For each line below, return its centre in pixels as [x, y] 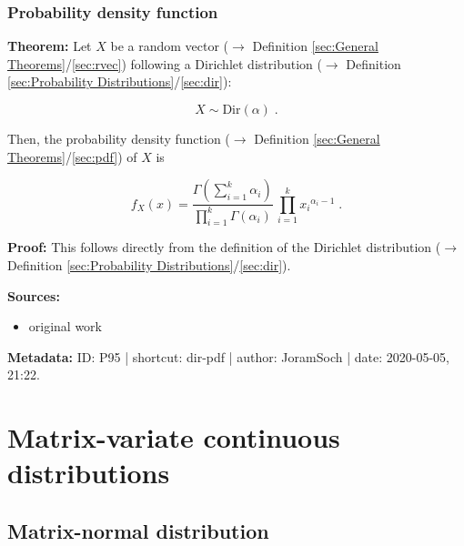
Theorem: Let [50, 46]
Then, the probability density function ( [119, 138]
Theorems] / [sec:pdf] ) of [72, 156]
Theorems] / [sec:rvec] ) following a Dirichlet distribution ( [165, 63]
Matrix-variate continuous [174, 437]
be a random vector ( [170, 46]
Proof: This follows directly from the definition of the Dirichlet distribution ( [224, 247]
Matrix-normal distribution [138, 530]
